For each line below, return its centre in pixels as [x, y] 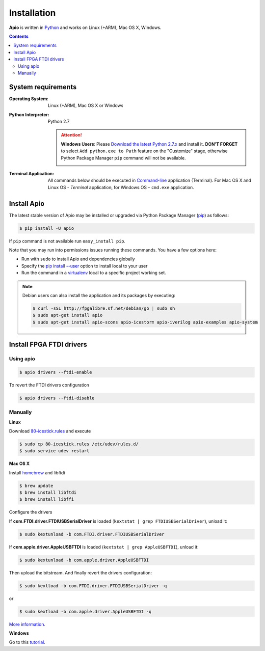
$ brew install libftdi [48, 493]
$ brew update [36, 486]
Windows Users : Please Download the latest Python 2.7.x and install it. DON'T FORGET [149, 144]
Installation [32, 13]
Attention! [72, 135]
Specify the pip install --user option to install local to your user [84, 266]
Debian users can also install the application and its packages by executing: [99, 295]
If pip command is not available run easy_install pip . [67, 241]
